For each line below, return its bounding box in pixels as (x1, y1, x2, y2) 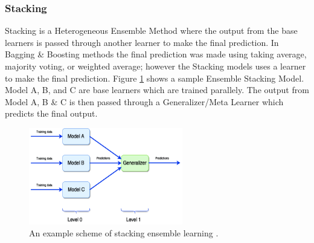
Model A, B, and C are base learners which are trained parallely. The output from (5, 83, 309, 96)
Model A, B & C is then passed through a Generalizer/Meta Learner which (5, 95, 284, 108)
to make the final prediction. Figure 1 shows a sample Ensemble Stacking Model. (5, 71, 304, 84)
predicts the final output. (5, 107, 98, 120)
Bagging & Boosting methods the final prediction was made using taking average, (5, 48, 307, 60)
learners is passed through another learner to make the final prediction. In (5, 36, 279, 48)
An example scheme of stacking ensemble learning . (29, 226, 219, 239)
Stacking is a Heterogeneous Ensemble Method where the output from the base (5, 24, 298, 37)
